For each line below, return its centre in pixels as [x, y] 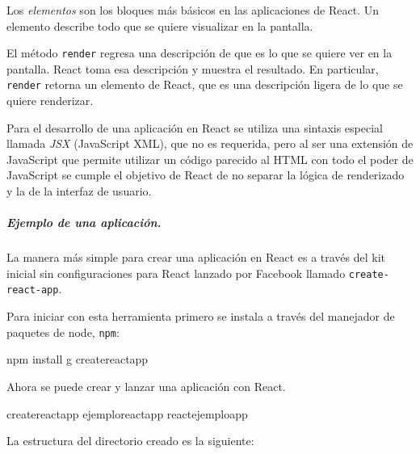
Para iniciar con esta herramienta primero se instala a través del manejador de [201, 316]
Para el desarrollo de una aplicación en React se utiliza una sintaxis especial [195, 127]
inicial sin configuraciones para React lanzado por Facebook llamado [176, 273]
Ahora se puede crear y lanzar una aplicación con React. [146, 386]
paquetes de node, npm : [63, 332]
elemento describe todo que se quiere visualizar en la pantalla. [160, 25]
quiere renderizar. [50, 101]
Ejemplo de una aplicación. [84, 223]
